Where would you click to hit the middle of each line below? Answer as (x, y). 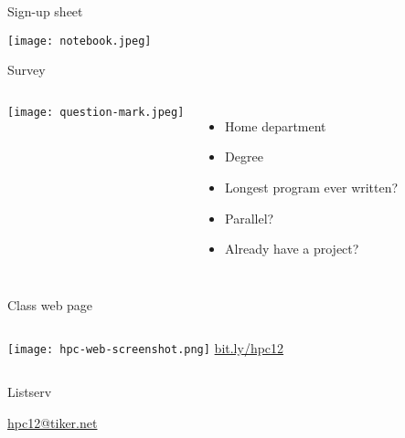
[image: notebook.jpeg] (80, 41)
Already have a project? (292, 249)
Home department (276, 125)
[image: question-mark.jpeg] (96, 112)
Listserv (30, 392)
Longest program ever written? (312, 188)
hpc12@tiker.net (53, 422)
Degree (244, 156)
